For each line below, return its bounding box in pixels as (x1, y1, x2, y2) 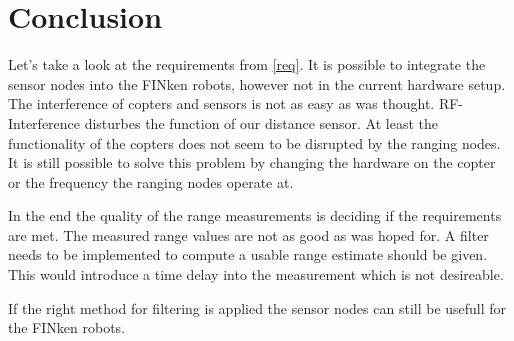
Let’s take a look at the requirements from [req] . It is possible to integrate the (8, 54, 486, 75)
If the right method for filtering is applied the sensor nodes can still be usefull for (8, 297, 507, 318)
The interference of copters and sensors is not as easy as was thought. (8, 93, 435, 114)
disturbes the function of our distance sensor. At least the (84, 112, 438, 133)
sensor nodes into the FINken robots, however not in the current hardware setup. (8, 73, 506, 94)
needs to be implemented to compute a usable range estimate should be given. (8, 244, 488, 265)
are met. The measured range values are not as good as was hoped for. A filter (8, 224, 489, 245)
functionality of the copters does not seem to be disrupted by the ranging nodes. (8, 132, 501, 153)
